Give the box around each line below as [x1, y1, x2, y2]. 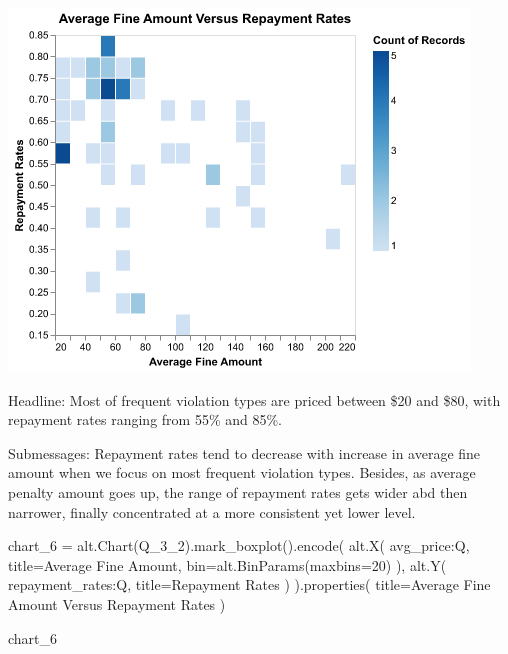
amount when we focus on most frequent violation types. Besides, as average [8, 462, 476, 483]
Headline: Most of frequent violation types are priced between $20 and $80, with [8, 389, 501, 410]
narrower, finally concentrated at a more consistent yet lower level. [8, 501, 416, 522]
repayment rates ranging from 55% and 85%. [8, 409, 283, 430]
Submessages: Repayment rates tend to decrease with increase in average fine [8, 442, 481, 463]
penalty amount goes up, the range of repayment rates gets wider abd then [8, 481, 468, 502]
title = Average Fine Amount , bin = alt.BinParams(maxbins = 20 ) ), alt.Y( [8, 554, 447, 575]
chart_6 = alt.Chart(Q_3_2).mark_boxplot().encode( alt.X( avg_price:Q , [8, 535, 470, 556]
